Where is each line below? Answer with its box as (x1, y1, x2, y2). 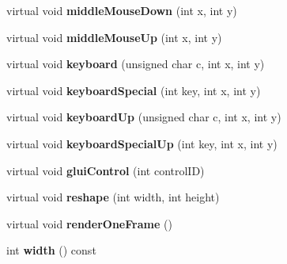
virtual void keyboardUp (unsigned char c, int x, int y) (6, 109, 281, 125)
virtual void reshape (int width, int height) (6, 189, 220, 205)
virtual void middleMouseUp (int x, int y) (6, 29, 222, 45)
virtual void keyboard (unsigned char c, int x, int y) (6, 55, 265, 72)
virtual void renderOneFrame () (6, 215, 172, 231)
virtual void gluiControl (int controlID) (6, 162, 205, 178)
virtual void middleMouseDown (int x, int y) (6, 2, 237, 18)
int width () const (6, 242, 96, 258)
